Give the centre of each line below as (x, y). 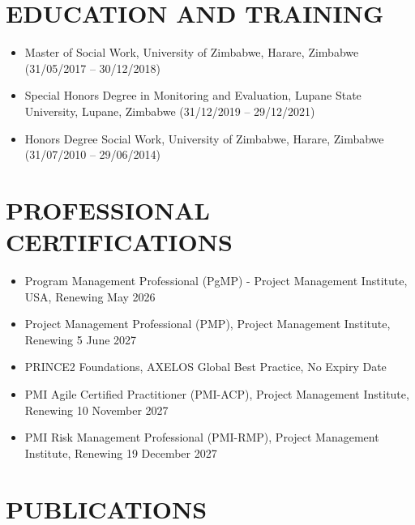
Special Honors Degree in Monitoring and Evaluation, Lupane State (193, 95)
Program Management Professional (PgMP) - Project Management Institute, (216, 280)
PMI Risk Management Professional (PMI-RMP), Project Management (202, 437)
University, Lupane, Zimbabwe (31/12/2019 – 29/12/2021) (170, 111)
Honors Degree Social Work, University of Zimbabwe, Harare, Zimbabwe (204, 138)
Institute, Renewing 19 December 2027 (121, 452)
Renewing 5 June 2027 (81, 339)
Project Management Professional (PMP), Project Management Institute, (207, 324)
